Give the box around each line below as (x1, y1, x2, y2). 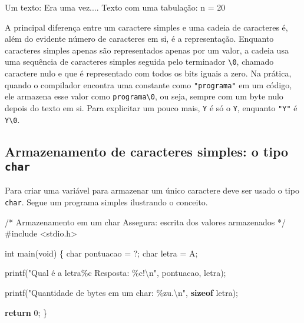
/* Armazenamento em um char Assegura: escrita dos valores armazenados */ (5, 215, 286, 228)
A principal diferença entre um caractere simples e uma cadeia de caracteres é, (5, 21, 288, 33)
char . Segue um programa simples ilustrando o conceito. (5, 196, 208, 208)
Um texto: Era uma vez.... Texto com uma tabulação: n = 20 (5, 1, 226, 13)
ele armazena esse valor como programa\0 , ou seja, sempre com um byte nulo (5, 90, 283, 102)
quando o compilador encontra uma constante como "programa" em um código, (5, 78, 292, 91)
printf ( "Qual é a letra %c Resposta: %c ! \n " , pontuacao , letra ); (5, 267, 226, 279)
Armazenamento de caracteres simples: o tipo (5, 142, 289, 160)
